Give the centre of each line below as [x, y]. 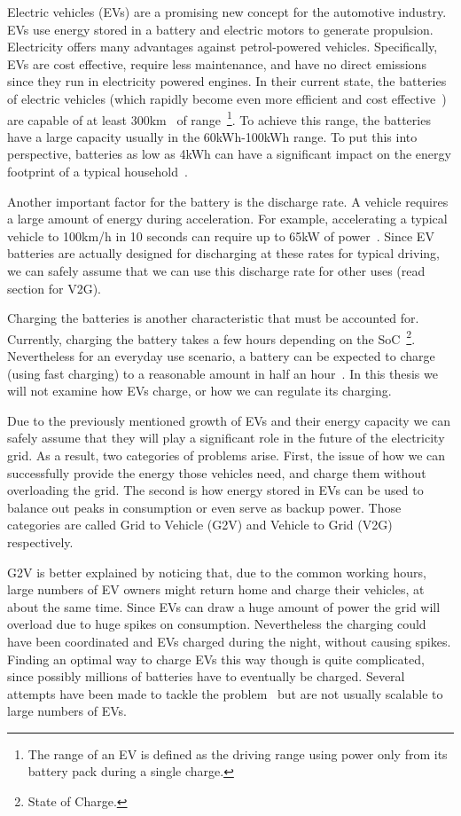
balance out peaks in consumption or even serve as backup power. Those [204, 507]
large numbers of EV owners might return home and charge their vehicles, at [216, 589]
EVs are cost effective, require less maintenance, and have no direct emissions [217, 63]
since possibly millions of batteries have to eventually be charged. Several [206, 676]
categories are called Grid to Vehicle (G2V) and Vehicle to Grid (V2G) [200, 525]
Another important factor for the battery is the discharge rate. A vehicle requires [228, 201]
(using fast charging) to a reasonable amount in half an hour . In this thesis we [223, 373]
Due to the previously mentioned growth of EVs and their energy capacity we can [229, 420]
